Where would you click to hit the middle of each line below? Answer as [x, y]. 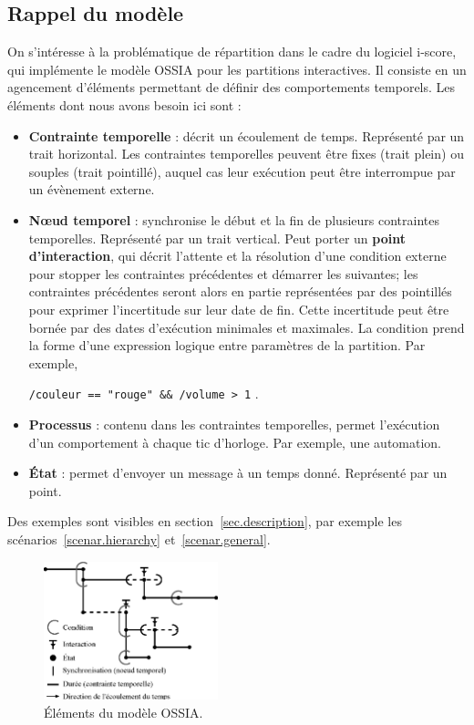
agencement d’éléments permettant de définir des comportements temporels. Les [232, 87]
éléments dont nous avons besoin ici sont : [124, 104]
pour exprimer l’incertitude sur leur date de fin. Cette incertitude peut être [239, 309]
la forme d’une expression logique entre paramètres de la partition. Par [227, 345]
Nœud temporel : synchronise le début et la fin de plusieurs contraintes [234, 219]
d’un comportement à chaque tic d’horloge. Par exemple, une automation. [235, 442]
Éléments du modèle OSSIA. [124, 712]
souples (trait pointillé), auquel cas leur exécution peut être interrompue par [242, 171]
